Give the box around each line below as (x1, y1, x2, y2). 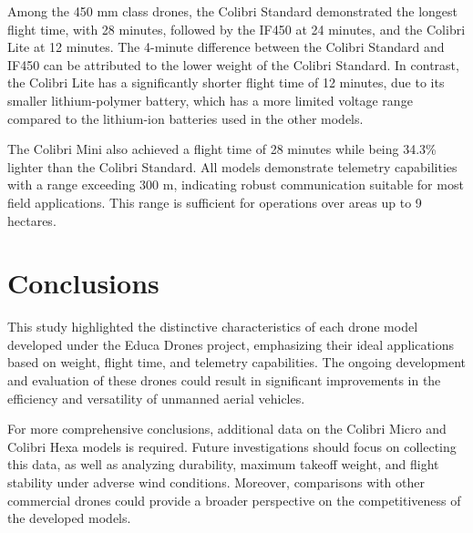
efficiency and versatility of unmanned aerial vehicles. (7, 388, 305, 407)
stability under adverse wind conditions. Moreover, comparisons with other (7, 473, 425, 491)
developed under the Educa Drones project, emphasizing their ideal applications (7, 334, 455, 354)
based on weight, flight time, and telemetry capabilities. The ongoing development (7, 353, 467, 372)
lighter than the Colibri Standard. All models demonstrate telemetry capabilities (7, 157, 458, 176)
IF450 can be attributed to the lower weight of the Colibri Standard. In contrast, (7, 55, 459, 74)
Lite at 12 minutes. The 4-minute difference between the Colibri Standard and (7, 37, 445, 56)
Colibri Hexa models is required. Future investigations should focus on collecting (7, 436, 457, 456)
